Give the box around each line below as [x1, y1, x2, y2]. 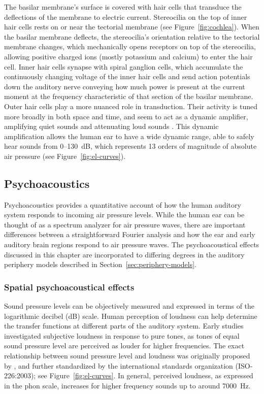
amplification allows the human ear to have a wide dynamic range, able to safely [4, 130, 254, 141]
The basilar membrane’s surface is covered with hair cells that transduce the [4, 2, 242, 12]
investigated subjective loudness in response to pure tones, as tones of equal [4, 330, 240, 341]
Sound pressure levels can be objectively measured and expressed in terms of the [4, 301, 255, 311]
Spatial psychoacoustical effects [4, 280, 135, 293]
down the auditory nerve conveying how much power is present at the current [4, 81, 245, 91]
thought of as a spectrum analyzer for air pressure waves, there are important [4, 219, 246, 229]
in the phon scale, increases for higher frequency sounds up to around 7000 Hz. [4, 380, 251, 390]
